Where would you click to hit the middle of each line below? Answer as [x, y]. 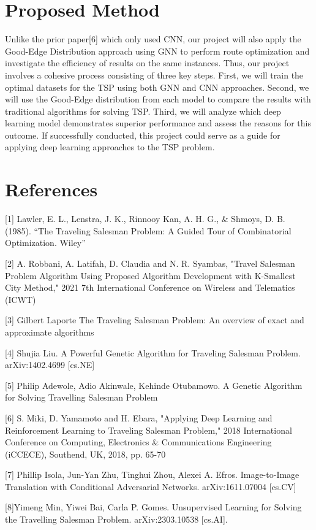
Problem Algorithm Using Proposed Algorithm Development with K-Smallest [150, 275]
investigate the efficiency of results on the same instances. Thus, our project [147, 63]
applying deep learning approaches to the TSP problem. [110, 147]
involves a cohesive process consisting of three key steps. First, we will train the [154, 75]
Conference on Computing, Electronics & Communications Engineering [138, 442]
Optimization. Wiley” [45, 243]
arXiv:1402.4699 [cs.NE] [50, 365]
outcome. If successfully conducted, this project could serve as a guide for [143, 135]
